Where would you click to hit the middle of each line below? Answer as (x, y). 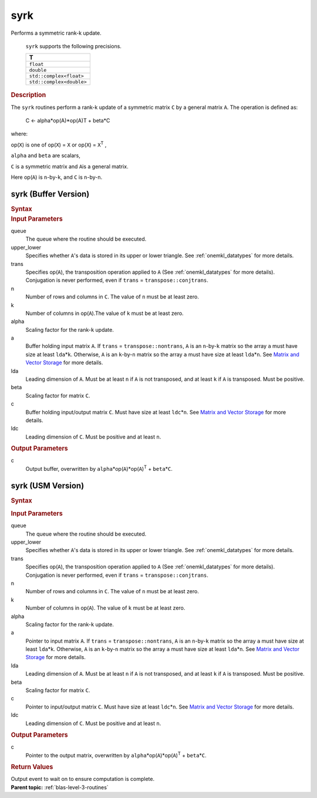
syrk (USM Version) (48, 486)
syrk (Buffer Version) (50, 194)
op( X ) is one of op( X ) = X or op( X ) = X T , (59, 144)
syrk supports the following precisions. (73, 46)
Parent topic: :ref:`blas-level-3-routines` (60, 787)
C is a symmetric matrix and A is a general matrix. (70, 166)
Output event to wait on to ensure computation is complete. (83, 779)
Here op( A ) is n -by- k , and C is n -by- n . (57, 177)
